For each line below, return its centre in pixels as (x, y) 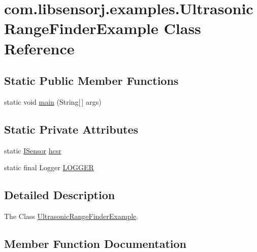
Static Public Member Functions (91, 81)
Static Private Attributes (71, 129)
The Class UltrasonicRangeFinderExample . (71, 216)
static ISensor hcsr (33, 150)
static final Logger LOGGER (49, 167)
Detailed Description (60, 195)
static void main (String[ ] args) (53, 101)
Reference (39, 48)
